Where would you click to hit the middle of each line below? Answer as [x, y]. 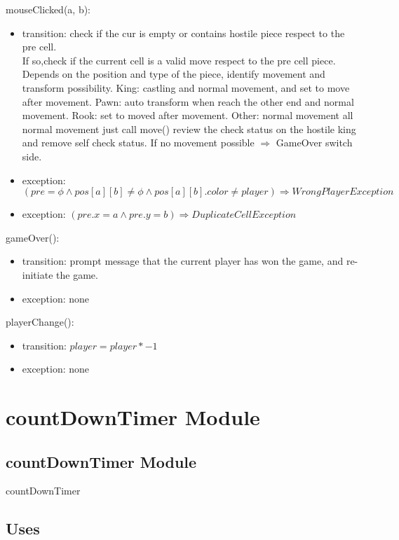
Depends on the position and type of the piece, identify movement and [174, 74]
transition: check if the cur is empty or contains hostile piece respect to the [183, 33]
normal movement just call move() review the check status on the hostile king [189, 129]
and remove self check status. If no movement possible [138, 143]
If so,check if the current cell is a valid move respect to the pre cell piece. [179, 60]
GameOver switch [314, 143]
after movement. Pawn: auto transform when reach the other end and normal [188, 101]
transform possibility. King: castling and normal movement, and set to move [186, 87]
